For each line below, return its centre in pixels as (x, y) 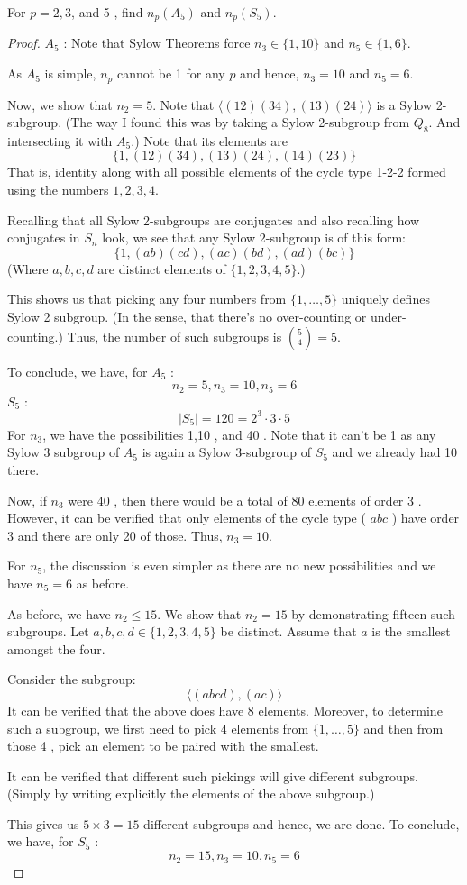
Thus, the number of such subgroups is (174, 336)
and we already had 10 (395, 452)
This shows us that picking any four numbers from (147, 299)
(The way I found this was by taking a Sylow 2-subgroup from (238, 122)
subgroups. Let (48, 631)
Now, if (27, 500)
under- (388, 317)
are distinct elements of (162, 268)
